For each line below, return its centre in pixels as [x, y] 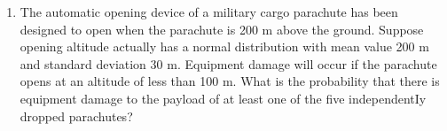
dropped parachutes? [76, 116]
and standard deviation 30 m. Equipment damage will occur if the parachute [228, 63]
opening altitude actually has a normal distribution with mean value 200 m [224, 46]
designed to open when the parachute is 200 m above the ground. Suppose [222, 29]
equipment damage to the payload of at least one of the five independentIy [223, 98]
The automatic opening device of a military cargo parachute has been [209, 12]
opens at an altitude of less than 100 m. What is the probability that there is [230, 81]
